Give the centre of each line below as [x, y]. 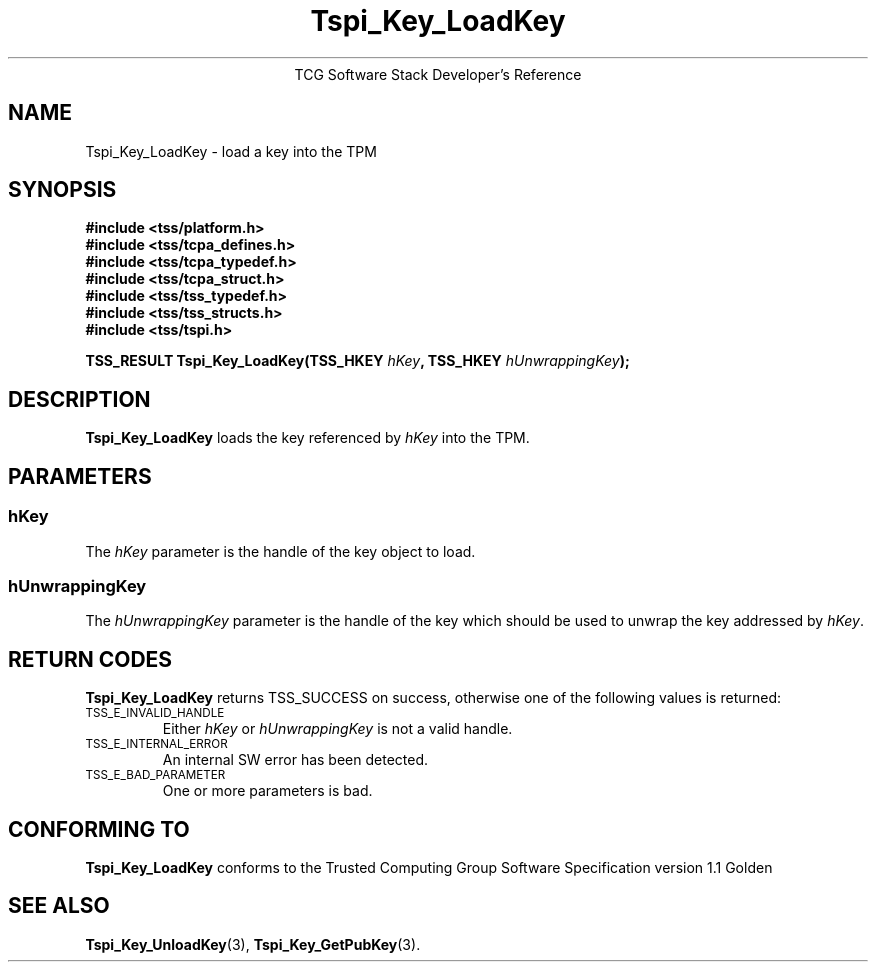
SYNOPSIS [62, 190]
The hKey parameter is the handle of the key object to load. [280, 551]
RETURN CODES [90, 659]
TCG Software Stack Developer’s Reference [438, 74]
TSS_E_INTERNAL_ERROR [156, 744]
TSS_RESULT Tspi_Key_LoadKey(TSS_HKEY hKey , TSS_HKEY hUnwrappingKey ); [357, 361]
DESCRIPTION [79, 399]
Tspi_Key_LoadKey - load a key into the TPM [231, 151]
